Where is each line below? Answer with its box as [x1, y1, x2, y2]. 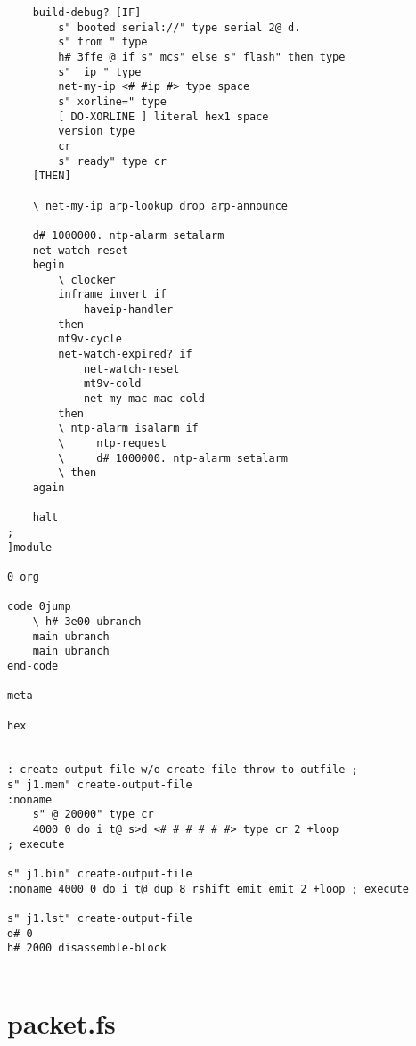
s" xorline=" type [58, 95, 167, 108]
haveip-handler [83, 303, 174, 317]
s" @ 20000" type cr [32, 808, 154, 821]
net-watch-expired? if [58, 348, 192, 361]
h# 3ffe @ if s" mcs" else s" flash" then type [58, 50, 346, 63]
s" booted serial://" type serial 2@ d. [58, 21, 301, 34]
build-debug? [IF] [32, 6, 142, 19]
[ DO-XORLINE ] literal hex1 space [58, 110, 269, 123]
